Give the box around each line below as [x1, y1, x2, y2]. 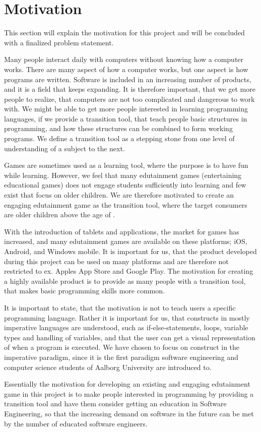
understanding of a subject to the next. [4, 143, 125, 153]
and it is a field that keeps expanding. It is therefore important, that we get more [4, 84, 255, 94]
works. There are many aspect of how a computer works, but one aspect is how [4, 64, 248, 74]
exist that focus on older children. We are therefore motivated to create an [4, 190, 234, 200]
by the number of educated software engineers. [4, 418, 148, 428]
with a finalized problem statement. [4, 37, 114, 47]
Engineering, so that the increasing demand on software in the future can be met [4, 408, 254, 418]
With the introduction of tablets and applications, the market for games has [4, 226, 239, 236]
